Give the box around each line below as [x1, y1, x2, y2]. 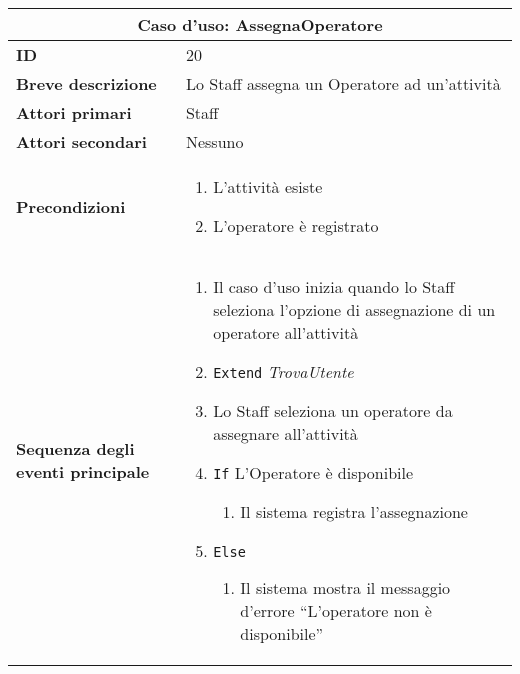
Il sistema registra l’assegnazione [240, 500, 468, 523]
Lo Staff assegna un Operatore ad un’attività [185, 72, 501, 95]
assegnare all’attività [213, 422, 358, 445]
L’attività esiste [213, 175, 323, 198]
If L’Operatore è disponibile [213, 461, 414, 484]
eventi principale [16, 460, 150, 483]
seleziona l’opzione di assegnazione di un [213, 298, 496, 321]
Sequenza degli [16, 437, 135, 460]
